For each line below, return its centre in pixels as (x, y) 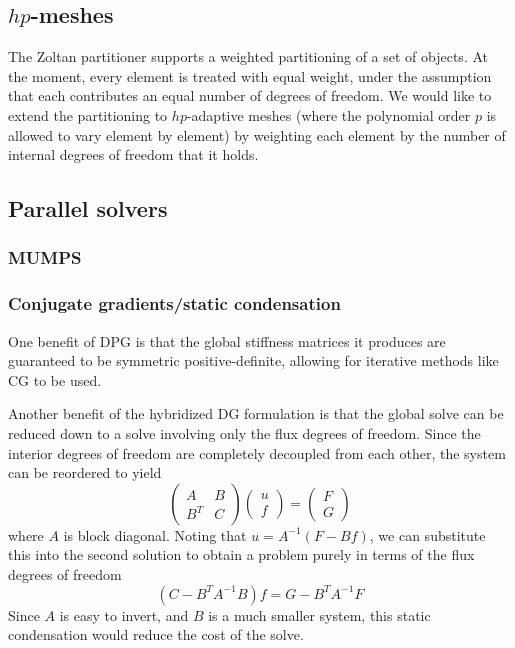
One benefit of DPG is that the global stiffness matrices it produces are (227, 340)
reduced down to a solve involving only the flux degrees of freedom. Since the (244, 432)
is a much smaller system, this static (319, 614)
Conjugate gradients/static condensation (174, 303)
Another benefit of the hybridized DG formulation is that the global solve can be (256, 413)
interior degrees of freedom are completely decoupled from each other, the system (257, 452)
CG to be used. (55, 379)
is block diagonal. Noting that (155, 534)
